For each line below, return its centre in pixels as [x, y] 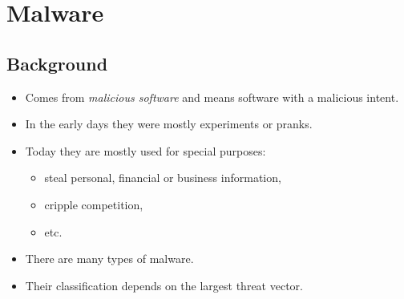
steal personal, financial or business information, [163, 178]
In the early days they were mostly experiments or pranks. [169, 124]
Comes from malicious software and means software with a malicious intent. [212, 97]
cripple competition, [94, 204]
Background [57, 63]
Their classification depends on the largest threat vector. [164, 285]
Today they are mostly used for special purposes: [145, 150]
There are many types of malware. [109, 259]
